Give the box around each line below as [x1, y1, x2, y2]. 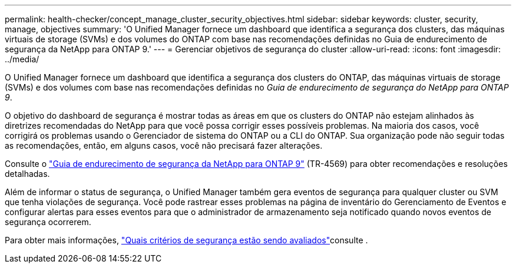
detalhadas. [5, 169, 50, 179]
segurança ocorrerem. [5, 217, 91, 227]
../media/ [5, 54, 39, 64]
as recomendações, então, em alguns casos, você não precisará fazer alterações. [5, 140, 323, 150]
